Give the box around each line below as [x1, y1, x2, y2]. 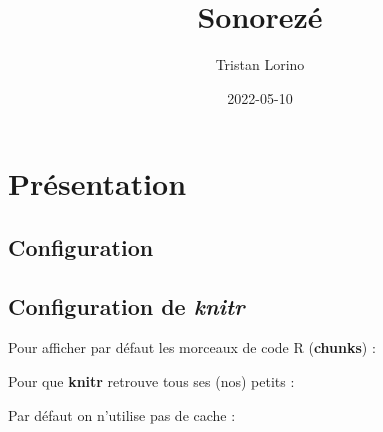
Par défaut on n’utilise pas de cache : [8, 404, 236, 425]
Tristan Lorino [215, 54, 305, 75]
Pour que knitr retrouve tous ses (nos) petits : [8, 371, 295, 392]
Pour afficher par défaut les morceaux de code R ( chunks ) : [8, 337, 376, 358]
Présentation [8, 163, 187, 204]
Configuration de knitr [8, 290, 245, 321]
